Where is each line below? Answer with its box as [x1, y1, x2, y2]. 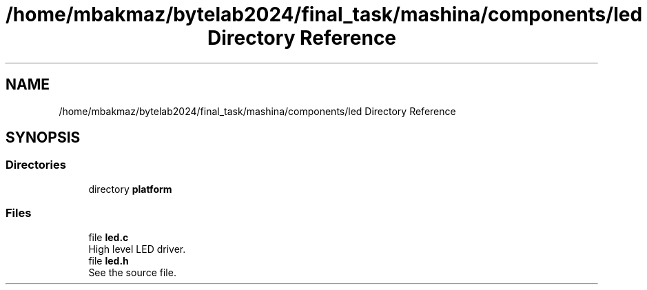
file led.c [88, 231, 129, 243]
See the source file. [88, 266, 176, 278]
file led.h [88, 254, 129, 267]
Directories [6, 158, 66, 172]
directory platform [88, 183, 172, 195]
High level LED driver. [88, 242, 186, 255]
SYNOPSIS [6, 129, 81, 147]
